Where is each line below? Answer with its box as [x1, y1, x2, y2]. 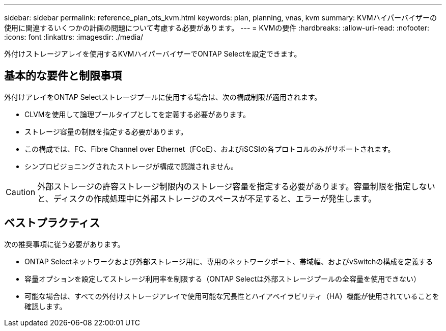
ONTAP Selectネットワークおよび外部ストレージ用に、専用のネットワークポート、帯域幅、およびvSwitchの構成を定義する [24, 257, 433, 266]
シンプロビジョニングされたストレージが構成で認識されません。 [24, 161, 238, 171]
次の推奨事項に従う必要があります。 [4, 239, 125, 249]
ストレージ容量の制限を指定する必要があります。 [24, 127, 188, 136]
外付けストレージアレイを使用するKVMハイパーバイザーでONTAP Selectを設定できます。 [4, 49, 301, 58]
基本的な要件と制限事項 [4, 69, 122, 82]
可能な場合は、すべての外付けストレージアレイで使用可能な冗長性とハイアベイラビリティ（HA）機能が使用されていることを [24, 291, 439, 300]
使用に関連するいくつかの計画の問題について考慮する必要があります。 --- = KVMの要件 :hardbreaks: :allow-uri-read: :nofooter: [4, 23, 429, 32]
